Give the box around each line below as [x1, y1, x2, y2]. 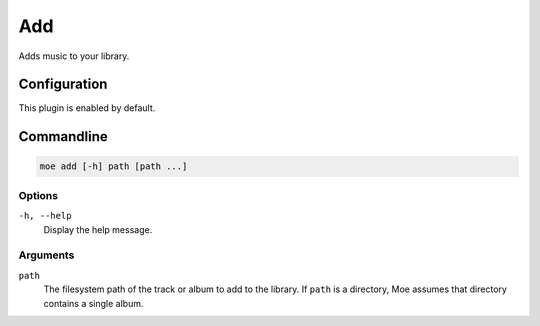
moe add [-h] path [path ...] [39, 161, 188, 172]
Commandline [18, 128, 109, 145]
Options [18, 188, 59, 202]
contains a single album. [43, 297, 144, 309]
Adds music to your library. [18, 50, 130, 62]
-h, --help [18, 210, 72, 222]
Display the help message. [43, 223, 153, 235]
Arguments [18, 248, 75, 262]
